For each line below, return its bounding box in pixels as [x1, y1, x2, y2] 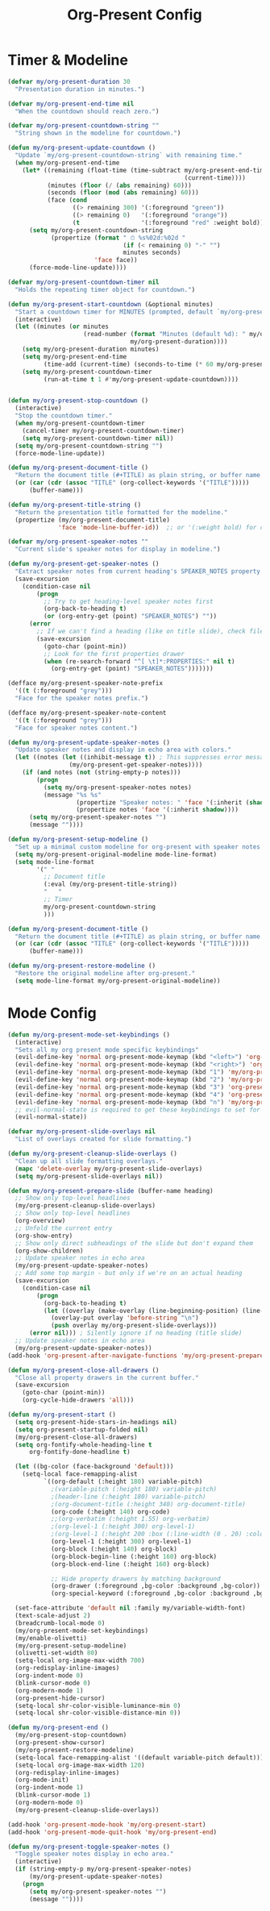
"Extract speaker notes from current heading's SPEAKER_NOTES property [15, 567, 261, 575]
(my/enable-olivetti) [15, 1634, 88, 1642]
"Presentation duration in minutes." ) [15, 85, 146, 93]
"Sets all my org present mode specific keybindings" [15, 1045, 199, 1053]
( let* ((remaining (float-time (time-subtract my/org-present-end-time [22, 166, 268, 174]
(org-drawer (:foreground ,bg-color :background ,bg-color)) [50, 1582, 261, 1590]
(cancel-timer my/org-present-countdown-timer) [22, 426, 185, 434]
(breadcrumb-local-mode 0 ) [15, 1618, 106, 1627]
